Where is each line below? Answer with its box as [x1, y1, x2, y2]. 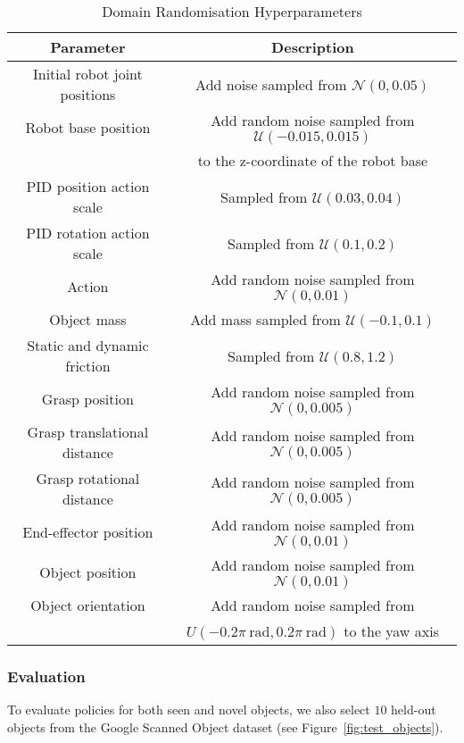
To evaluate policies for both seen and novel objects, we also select [7, 700, 370, 719]
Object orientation [30, 595, 145, 615]
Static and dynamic [27, 335, 149, 355]
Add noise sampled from [195, 73, 347, 95]
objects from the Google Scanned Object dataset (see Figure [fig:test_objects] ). [7, 717, 443, 736]
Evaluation [7, 664, 86, 687]
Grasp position [41, 388, 134, 409]
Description [271, 37, 354, 57]
